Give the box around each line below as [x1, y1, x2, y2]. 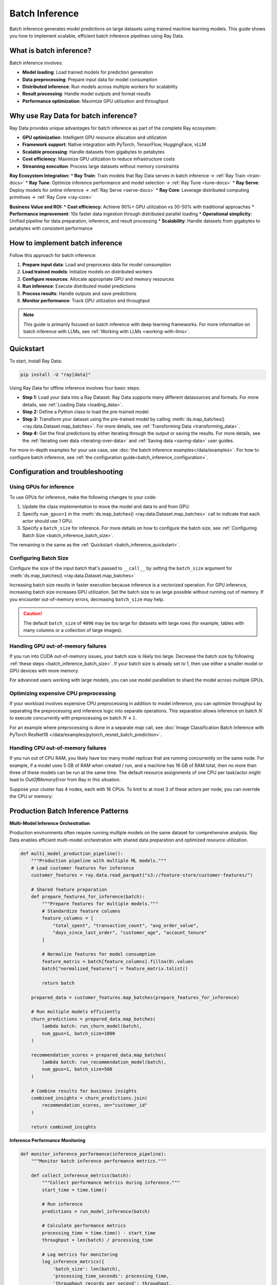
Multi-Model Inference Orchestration [9, 820, 90, 826]
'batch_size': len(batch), [52, 1266, 121, 1272]
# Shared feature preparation [31, 887, 107, 892]
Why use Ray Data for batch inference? [9, 111, 137, 120]
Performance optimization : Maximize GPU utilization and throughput [22, 98, 169, 104]
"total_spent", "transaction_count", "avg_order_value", [52, 923, 199, 928]
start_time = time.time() [42, 1187, 107, 1192]
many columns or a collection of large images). [23, 627, 123, 633]
